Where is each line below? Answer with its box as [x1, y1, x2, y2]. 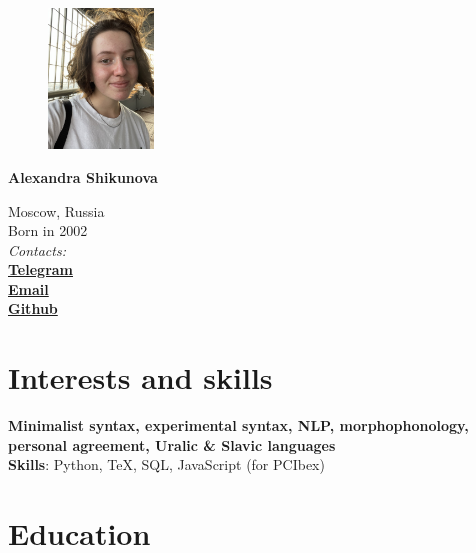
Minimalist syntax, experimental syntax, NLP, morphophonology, [8, 415, 469, 436]
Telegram [8, 259, 74, 280]
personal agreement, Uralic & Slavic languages [8, 434, 336, 455]
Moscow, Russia [8, 200, 105, 221]
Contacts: [8, 239, 66, 260]
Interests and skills [8, 357, 273, 398]
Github [8, 298, 58, 319]
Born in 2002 [8, 220, 88, 241]
